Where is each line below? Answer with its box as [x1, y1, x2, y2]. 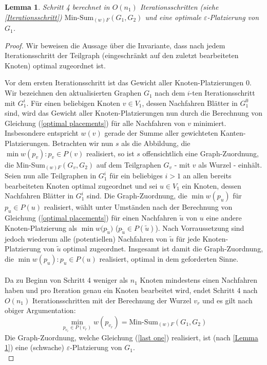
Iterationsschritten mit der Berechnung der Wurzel [32, 295, 192, 305]
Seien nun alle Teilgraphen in [5, 170, 97, 181]
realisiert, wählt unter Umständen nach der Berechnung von [44, 202, 233, 212]
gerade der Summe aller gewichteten [104, 127, 218, 138]
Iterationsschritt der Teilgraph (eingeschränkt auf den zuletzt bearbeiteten [5, 50, 239, 61]
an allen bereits [183, 170, 232, 181]
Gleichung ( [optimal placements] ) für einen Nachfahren [5, 212, 177, 223]
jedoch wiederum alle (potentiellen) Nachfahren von [5, 233, 167, 244]
